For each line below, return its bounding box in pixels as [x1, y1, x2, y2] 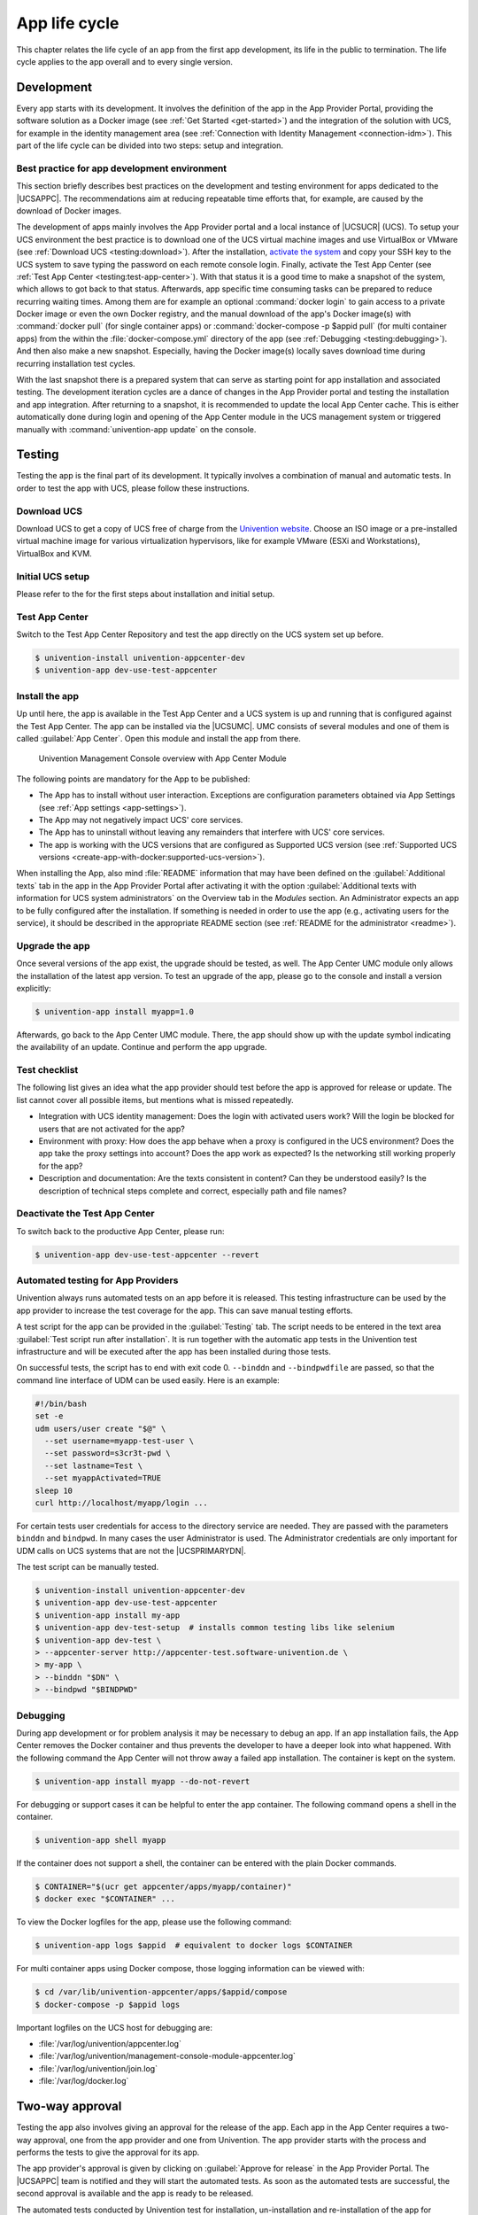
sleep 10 [35, 1485, 73, 1496]
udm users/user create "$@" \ [35, 1423, 166, 1434]
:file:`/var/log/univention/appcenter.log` [38, 2039, 181, 2049]
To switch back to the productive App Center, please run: [16, 1225, 225, 1236]
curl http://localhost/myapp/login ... [35, 1497, 208, 1508]
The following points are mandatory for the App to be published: [16, 773, 251, 784]
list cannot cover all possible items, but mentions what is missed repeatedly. [16, 1094, 294, 1105]
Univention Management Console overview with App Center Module [38, 753, 287, 764]
